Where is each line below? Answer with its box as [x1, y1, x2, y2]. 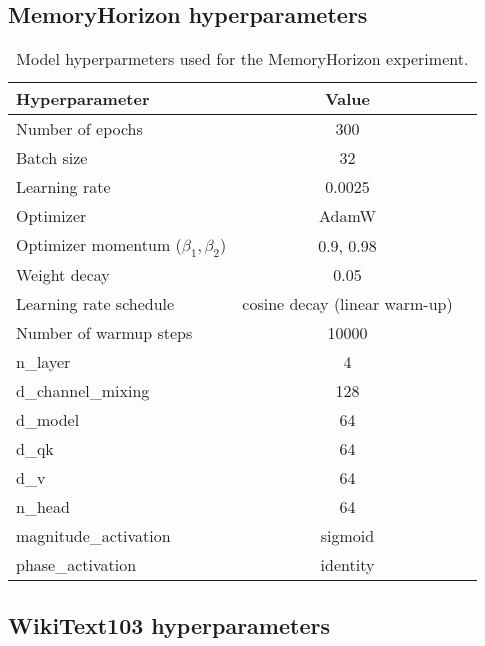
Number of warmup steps [16, 321, 193, 345]
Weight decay [16, 263, 110, 287]
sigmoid [320, 524, 375, 548]
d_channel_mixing [16, 379, 150, 403]
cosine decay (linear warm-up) [242, 292, 453, 316]
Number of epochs [16, 117, 143, 141]
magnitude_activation [16, 524, 171, 548]
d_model [16, 408, 80, 432]
